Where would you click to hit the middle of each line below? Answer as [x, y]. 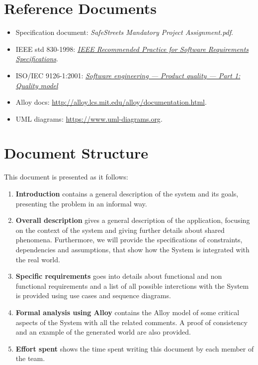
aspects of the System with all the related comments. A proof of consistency [131, 322]
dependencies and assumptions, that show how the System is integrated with [132, 249]
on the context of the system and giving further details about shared [120, 230]
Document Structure [76, 153]
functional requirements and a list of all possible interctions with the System [132, 285]
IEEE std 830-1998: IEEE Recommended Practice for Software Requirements [132, 49]
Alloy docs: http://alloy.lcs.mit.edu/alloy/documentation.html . [111, 102]
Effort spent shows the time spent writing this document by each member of [135, 348]
